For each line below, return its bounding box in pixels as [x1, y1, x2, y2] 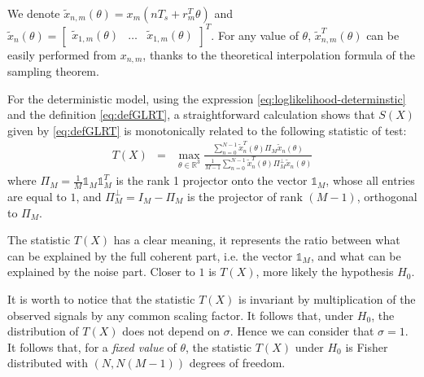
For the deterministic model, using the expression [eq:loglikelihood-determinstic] [7, 90, 406, 107]
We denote [7, 5, 60, 21]
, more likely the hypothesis [256, 263, 394, 280]
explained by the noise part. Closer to [7, 263, 195, 280]
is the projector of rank [187, 187, 303, 204]
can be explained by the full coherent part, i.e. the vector [7, 247, 293, 264]
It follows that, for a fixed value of [7, 338, 177, 355]
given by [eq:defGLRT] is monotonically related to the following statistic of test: [7, 121, 407, 138]
